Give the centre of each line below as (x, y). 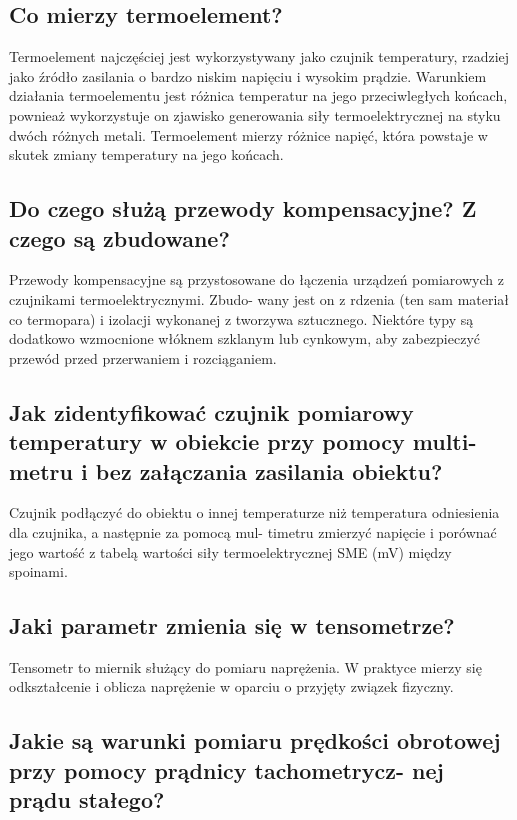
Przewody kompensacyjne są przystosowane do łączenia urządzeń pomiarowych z (256, 279)
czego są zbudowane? (119, 237)
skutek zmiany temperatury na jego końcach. (146, 154)
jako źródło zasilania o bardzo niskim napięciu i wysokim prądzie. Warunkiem (248, 75)
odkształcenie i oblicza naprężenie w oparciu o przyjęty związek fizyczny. (231, 686)
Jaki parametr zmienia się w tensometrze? (232, 625)
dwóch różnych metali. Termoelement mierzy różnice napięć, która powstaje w (248, 134)
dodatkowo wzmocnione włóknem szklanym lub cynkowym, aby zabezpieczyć (245, 338)
